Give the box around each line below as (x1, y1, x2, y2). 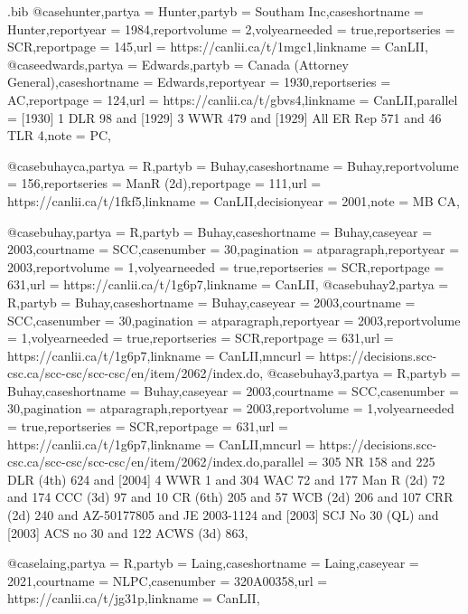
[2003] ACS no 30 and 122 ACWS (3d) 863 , (7, 523, 248, 542)
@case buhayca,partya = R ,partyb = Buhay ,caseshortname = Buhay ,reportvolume (7, 156, 459, 175)
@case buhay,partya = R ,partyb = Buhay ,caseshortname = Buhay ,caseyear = (7, 222, 433, 241)
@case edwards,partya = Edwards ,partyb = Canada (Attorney (7, 54, 349, 73)
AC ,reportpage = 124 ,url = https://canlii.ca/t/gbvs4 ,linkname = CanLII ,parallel (7, 90, 458, 109)
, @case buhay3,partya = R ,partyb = (259, 364, 461, 383)
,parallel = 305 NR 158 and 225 (259, 452, 435, 471)
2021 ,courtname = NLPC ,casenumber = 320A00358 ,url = (7, 571, 328, 590)
